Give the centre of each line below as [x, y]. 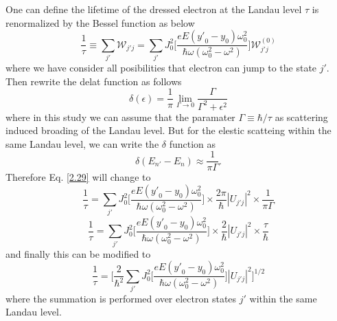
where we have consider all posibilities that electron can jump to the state [161, 67]
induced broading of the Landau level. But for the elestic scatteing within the [168, 130]
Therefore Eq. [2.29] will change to [78, 177]
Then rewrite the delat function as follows [94, 81]
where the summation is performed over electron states [121, 298]
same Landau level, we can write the [82, 143]
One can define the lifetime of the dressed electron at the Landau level [154, 9]
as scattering [301, 117]
